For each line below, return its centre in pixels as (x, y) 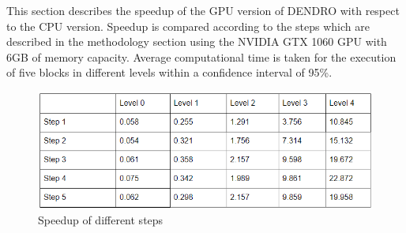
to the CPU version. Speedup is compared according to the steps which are (188, 26)
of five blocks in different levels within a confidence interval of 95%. (169, 72)
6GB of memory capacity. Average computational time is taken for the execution (201, 56)
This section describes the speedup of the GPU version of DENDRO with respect (203, 10)
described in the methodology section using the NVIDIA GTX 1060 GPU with (197, 41)
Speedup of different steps (101, 219)
